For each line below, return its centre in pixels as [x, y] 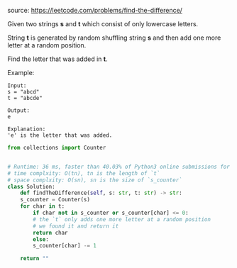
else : [41, 239]
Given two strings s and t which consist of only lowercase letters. [103, 24]
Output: [19, 111]
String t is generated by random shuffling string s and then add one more [114, 38]
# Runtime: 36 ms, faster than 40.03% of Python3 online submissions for [119, 167]
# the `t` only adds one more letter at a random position [122, 219]
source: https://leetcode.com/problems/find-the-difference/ [95, 10]
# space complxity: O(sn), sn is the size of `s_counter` [95, 180]
